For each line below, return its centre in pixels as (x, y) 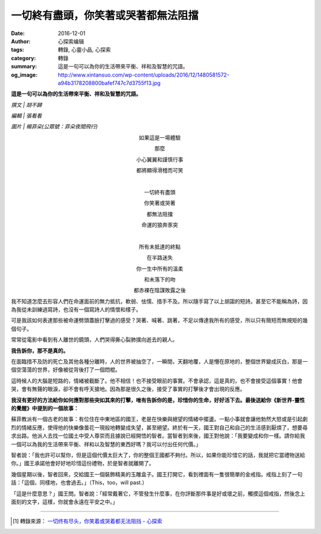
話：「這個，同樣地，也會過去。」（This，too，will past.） (79, 483)
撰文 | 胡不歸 (26, 105)
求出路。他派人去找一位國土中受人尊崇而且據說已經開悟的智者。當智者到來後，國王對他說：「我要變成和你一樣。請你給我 (158, 436)
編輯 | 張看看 (26, 116)
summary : (24, 67)
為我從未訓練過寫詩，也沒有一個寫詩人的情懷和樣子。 (76, 309)
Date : (18, 33)
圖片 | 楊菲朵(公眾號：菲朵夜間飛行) (54, 127)
